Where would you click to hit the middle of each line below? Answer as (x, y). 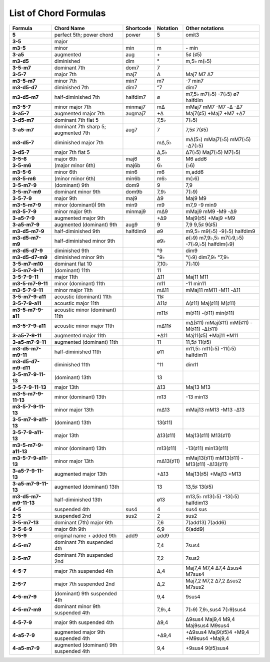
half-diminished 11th (78, 352)
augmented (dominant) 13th (87, 487)
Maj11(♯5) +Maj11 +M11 (212, 335)
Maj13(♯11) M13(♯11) (208, 435)
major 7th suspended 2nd (84, 584)
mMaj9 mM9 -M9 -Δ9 (211, 211)
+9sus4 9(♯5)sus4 (207, 648)
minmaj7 (136, 107)
